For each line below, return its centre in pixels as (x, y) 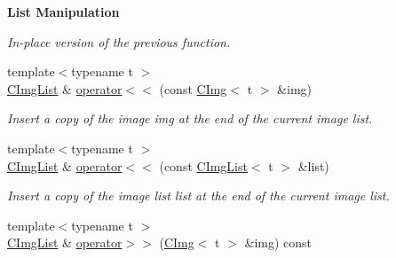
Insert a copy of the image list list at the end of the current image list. (198, 195)
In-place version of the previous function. (119, 41)
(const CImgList (203, 165)
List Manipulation (63, 12)
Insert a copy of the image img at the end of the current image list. (190, 118)
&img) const (278, 242)
